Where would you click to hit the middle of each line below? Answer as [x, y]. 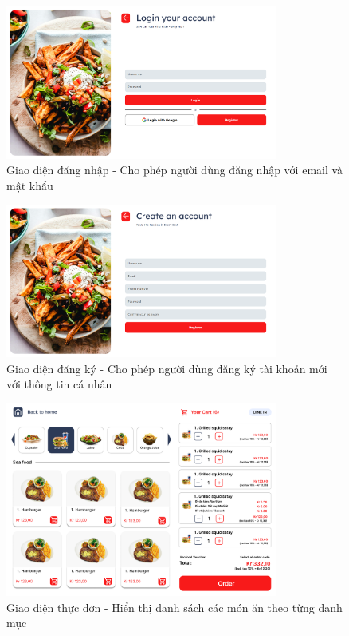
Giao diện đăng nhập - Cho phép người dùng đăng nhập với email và [175, 170]
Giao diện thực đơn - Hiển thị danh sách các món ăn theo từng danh [174, 607]
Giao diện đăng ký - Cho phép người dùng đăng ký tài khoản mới [167, 368]
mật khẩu [30, 185]
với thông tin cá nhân [59, 384]
